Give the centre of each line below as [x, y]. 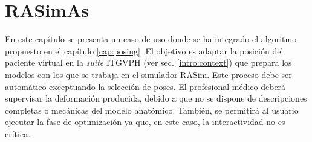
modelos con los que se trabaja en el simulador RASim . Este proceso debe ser [148, 74]
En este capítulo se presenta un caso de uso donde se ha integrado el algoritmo [151, 39]
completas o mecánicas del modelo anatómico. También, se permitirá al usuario [152, 110]
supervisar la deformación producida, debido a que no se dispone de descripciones [156, 98]
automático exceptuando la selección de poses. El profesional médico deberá [145, 86]
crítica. [18, 133]
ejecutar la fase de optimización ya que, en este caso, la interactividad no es [145, 122]
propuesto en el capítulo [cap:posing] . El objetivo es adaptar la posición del [144, 50]
